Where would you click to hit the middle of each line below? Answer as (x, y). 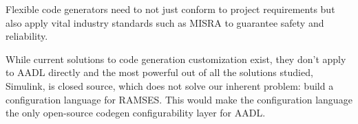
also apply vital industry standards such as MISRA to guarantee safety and (165, 22)
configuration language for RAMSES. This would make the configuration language (179, 99)
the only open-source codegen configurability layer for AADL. (136, 113)
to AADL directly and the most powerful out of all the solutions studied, (159, 72)
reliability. (27, 36)
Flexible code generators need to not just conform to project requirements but (170, 9)
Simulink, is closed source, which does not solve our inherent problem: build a (170, 85)
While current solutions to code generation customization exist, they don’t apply (176, 59)
